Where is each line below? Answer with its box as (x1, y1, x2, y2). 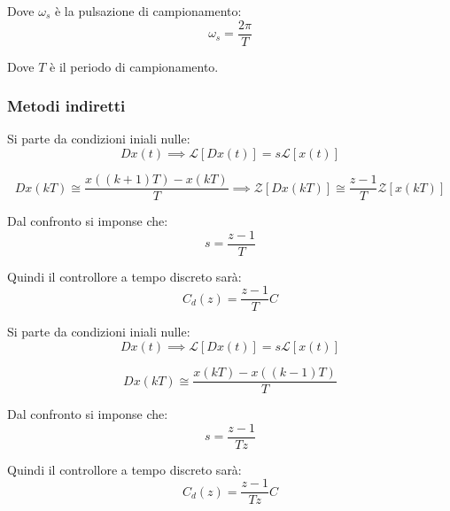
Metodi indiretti (7, 95, 126, 117)
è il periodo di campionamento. (50, 57, 219, 75)
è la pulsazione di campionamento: (54, 2, 242, 19)
